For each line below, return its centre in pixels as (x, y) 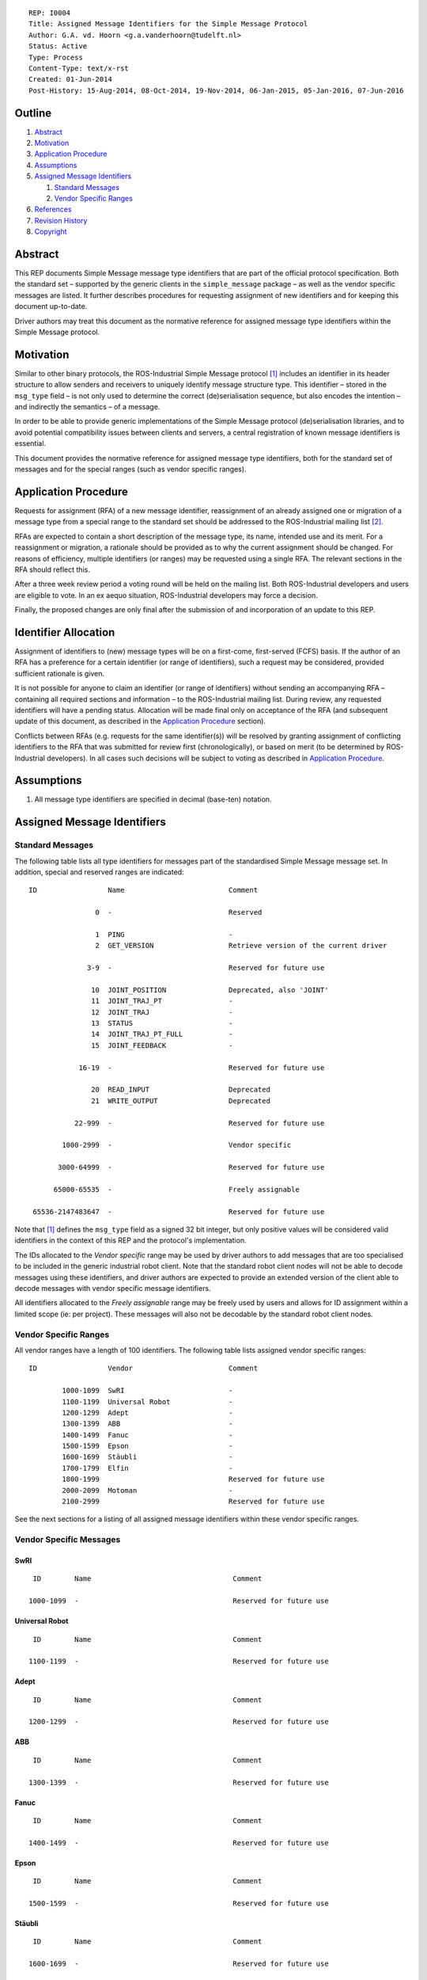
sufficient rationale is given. (60, 673)
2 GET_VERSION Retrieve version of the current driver (241, 946)
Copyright (51, 232)
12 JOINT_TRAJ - (162, 1012)
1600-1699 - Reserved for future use (179, 1964)
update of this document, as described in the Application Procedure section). (140, 722)
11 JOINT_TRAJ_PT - (162, 1001)
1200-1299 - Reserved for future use (179, 1722)
